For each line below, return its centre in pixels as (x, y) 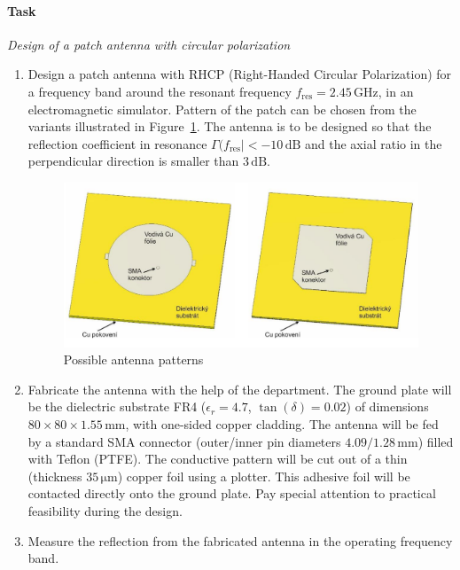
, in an (396, 91)
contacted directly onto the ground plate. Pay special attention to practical (232, 493)
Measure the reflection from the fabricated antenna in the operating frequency (240, 540)
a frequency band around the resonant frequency (160, 91)
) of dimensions (387, 406)
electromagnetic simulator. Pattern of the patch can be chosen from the (222, 109)
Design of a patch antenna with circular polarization (149, 44)
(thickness (55, 476)
